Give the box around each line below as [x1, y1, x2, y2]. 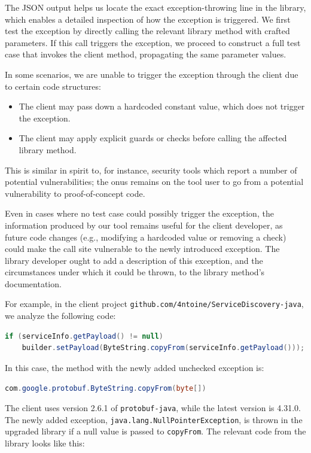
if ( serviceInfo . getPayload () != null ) [5, 332, 163, 340]
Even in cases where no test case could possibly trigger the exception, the [5, 207, 274, 220]
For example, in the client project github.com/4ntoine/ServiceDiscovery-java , [5, 297, 304, 310]
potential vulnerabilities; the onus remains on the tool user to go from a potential [5, 175, 304, 188]
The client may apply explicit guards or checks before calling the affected [19, 132, 287, 144]
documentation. [5, 277, 62, 290]
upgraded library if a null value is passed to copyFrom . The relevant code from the [5, 425, 306, 437]
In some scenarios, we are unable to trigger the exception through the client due [5, 68, 298, 80]
